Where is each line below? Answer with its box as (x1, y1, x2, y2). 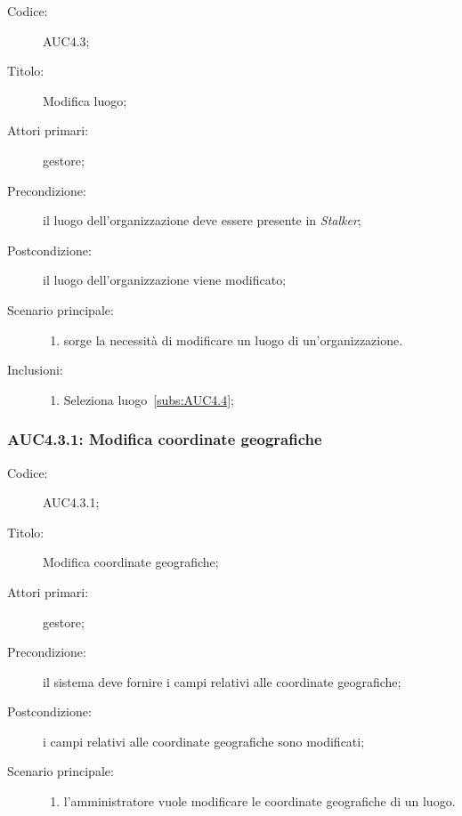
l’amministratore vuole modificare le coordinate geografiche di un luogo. (63, 792, 456, 811)
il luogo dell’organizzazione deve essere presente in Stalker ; (43, 211, 361, 230)
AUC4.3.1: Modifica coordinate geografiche (7, 428, 322, 450)
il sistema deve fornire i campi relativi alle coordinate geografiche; (43, 672, 401, 691)
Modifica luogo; (43, 91, 127, 109)
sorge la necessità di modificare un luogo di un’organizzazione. (63, 330, 403, 349)
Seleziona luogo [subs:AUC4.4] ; (63, 390, 234, 408)
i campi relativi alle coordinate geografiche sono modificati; (43, 731, 365, 750)
